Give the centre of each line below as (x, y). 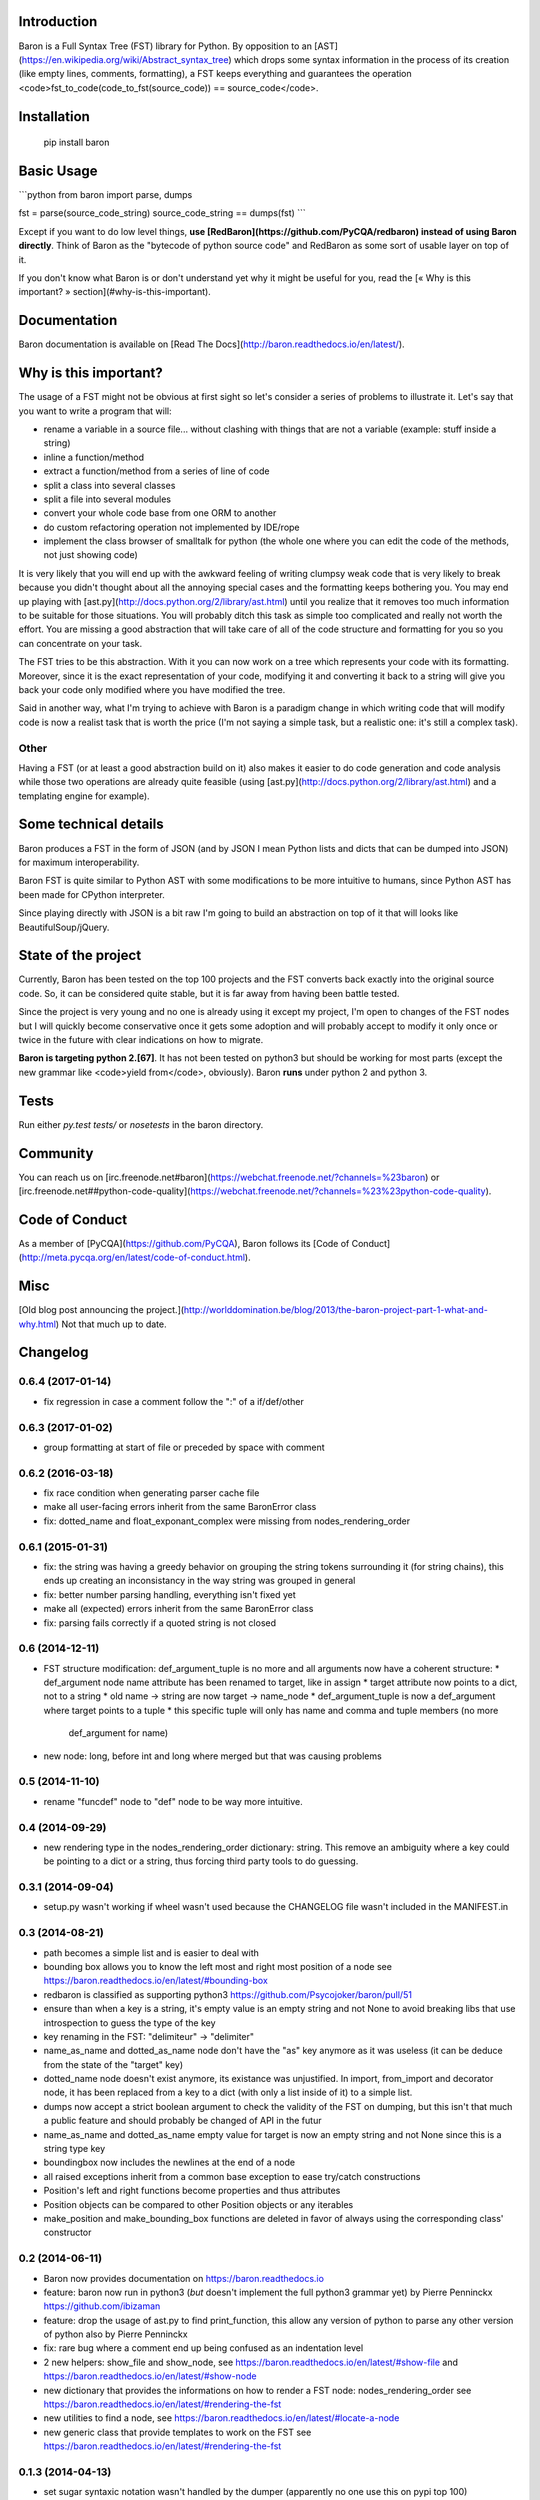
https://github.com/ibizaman (102, 2306)
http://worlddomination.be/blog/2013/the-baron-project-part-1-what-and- (336, 1310)
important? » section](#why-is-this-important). (115, 292)
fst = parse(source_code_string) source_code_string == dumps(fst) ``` (162, 213)
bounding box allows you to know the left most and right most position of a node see (217, 1966)
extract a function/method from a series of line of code (156, 471)
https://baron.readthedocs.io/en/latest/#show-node (150, 2376)
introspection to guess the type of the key (129, 2022)
